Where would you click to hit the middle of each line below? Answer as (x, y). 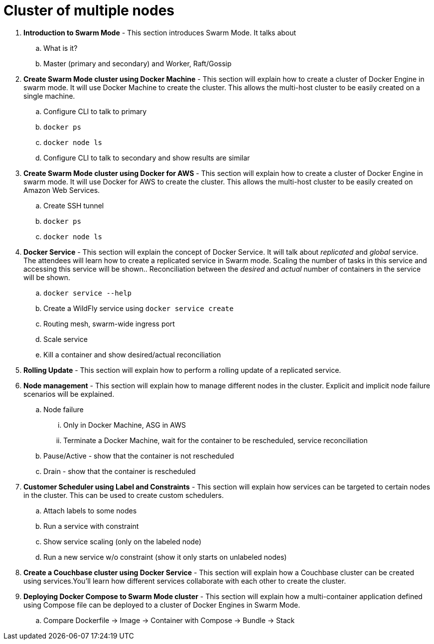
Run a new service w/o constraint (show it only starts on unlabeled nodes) (165, 557)
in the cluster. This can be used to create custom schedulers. (124, 495)
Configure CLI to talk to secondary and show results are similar (147, 158)
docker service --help (88, 293)
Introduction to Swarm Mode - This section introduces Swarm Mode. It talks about (160, 32)
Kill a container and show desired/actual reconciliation (132, 354)
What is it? (61, 48)
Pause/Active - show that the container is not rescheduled (139, 456)
